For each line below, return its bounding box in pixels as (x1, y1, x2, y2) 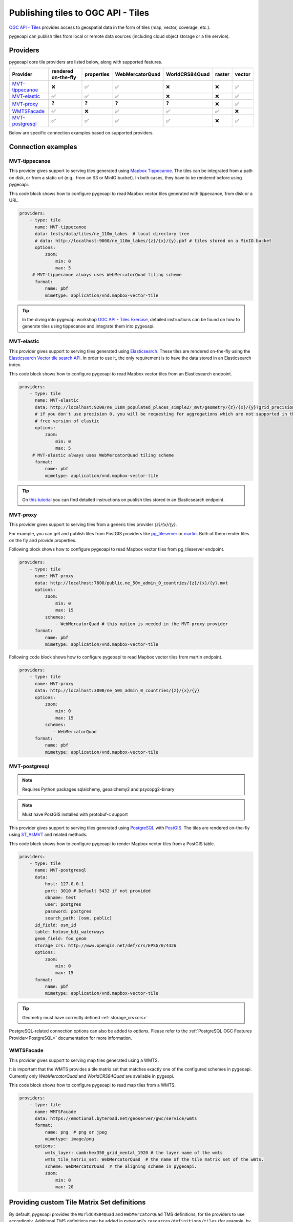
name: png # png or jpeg (44, 1129, 107, 1135)
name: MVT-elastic (35, 397, 79, 403)
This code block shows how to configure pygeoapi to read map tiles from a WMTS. (9, 1082, 176, 1088)
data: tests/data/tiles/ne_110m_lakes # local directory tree (35, 231, 189, 237)
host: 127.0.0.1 (44, 881, 84, 887)
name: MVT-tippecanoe (35, 224, 86, 230)
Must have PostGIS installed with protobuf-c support (22, 811, 128, 817)
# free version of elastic (35, 418, 100, 424)
